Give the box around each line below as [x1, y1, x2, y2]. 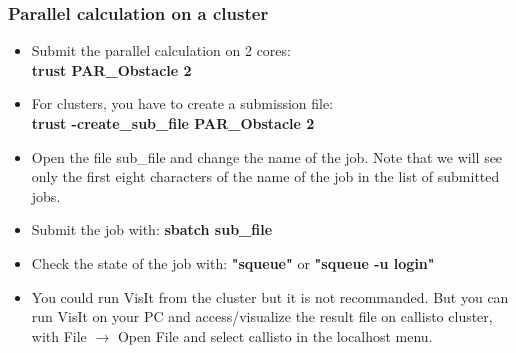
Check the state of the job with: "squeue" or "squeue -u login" [31, 252, 435, 273]
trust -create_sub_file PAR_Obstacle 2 [31, 113, 315, 133]
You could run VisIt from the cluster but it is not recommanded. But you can [31, 286, 509, 307]
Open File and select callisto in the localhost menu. [117, 325, 433, 346]
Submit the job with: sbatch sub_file [31, 219, 273, 240]
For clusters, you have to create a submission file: [31, 93, 334, 114]
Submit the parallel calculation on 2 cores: [31, 40, 291, 61]
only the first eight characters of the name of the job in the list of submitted [31, 166, 500, 187]
